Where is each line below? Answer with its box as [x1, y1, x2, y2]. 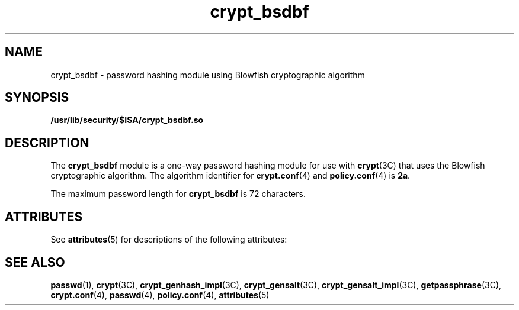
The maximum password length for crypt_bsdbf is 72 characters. [50, 189, 306, 199]
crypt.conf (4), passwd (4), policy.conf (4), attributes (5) [50, 289, 270, 300]
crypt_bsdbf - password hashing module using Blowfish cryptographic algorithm [50, 69, 365, 80]
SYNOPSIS [5, 90, 69, 105]
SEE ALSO [5, 254, 65, 270]
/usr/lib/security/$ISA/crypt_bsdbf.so [50, 115, 204, 125]
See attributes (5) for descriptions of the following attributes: [50, 234, 287, 245]
